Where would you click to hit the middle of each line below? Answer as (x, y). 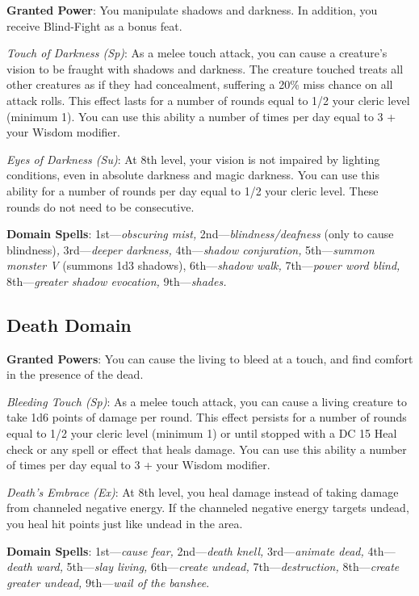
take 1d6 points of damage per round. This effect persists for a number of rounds (207, 417)
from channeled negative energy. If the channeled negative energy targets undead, (208, 508)
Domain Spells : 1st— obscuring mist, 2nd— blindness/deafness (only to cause (200, 234)
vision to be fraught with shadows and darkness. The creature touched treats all (205, 68)
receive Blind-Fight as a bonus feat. (94, 25)
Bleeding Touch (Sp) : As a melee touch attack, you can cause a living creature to (207, 401)
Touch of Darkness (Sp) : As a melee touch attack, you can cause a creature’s (197, 53)
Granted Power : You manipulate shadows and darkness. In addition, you (192, 10)
